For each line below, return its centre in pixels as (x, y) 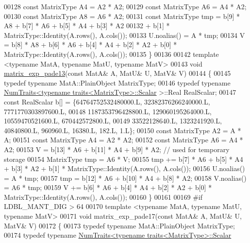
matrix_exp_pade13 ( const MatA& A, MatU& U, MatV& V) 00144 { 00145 (117, 73)
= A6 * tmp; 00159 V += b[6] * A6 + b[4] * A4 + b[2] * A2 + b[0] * (108, 187)
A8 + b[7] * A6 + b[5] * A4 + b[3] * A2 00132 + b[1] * (87, 26)
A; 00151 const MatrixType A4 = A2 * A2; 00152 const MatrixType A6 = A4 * (124, 140)
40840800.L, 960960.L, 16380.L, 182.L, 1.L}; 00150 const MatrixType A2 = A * (123, 130)
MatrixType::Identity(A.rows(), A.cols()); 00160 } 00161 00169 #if (103, 197)
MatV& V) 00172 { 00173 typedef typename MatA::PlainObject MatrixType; (119, 225)
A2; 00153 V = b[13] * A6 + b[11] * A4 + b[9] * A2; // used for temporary (117, 149)
